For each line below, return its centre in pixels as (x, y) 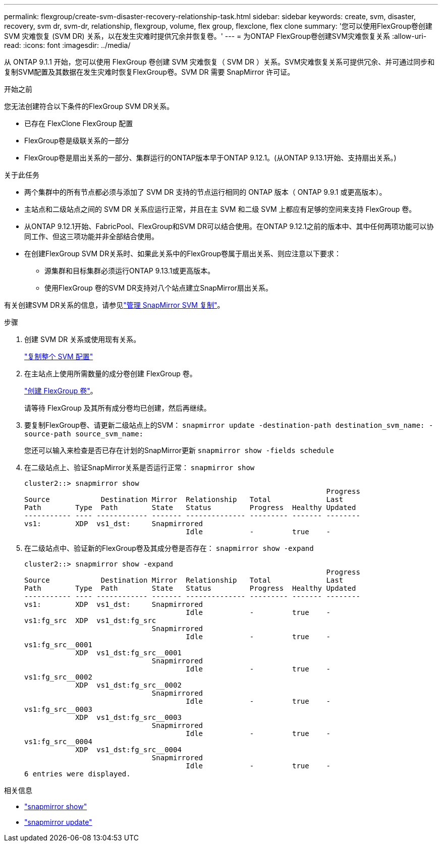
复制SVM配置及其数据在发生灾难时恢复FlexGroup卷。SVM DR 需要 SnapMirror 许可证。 (149, 72)
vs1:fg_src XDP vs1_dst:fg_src (90, 621)
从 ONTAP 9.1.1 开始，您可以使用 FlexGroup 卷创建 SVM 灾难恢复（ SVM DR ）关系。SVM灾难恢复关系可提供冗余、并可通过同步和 (219, 62)
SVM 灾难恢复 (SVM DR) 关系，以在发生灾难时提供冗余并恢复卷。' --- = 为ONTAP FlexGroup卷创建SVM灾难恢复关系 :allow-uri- (215, 36)
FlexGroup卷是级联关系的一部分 (77, 140)
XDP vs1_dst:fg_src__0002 (128, 685)
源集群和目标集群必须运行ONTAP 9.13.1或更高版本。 (130, 271)
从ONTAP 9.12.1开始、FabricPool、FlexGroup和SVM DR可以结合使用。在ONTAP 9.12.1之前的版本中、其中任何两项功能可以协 (229, 226)
